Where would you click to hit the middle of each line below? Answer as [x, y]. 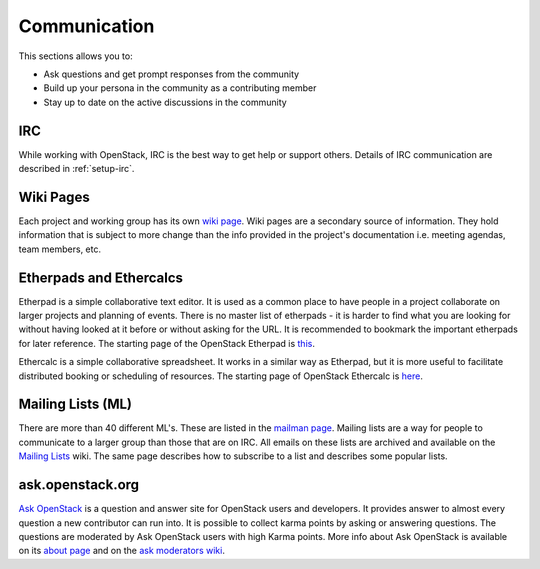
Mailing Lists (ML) [75, 404]
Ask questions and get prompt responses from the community [171, 74]
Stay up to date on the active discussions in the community [165, 102]
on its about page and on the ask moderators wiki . [121, 551]
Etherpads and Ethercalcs [101, 277]
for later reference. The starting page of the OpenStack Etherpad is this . [166, 343]
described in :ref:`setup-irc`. [76, 169]
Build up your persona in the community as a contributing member [180, 88]
